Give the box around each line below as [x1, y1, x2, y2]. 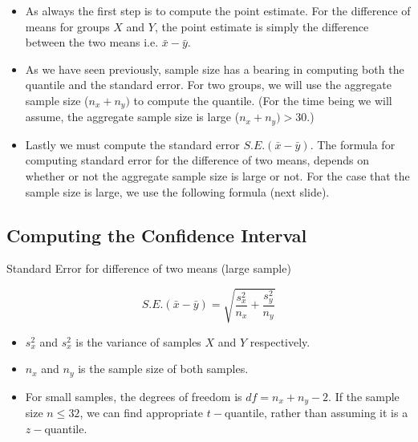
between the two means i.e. [25, 34, 159, 51]
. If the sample [328, 387, 400, 404]
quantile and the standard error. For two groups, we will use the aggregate [25, 76, 392, 93]
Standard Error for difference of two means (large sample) [6, 260, 291, 277]
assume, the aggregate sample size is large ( [25, 108, 240, 125]
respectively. [250, 333, 310, 350]
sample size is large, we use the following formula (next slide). [25, 183, 330, 200]
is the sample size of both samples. [78, 360, 249, 377]
